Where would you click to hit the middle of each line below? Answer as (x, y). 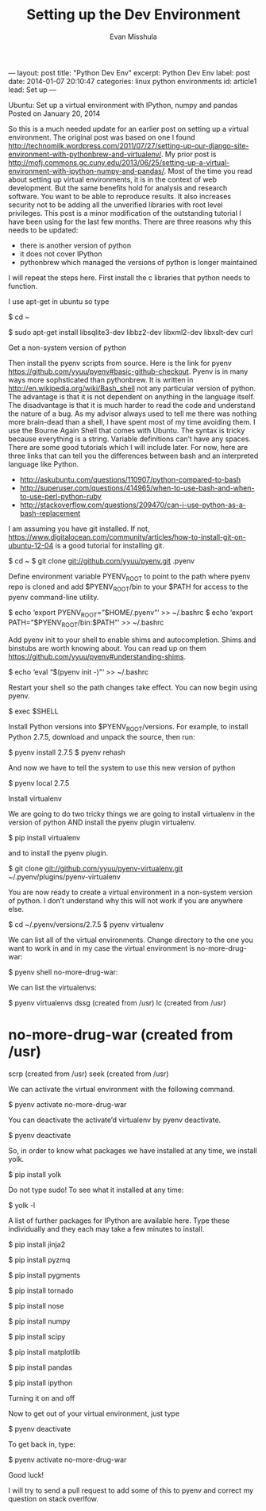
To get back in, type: (42, 1444)
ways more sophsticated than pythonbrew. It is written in (101, 379)
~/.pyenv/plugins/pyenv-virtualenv (64, 877)
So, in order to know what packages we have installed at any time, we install (133, 1150)
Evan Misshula (133, 37)
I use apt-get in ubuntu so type (59, 301)
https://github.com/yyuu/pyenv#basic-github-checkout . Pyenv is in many (128, 371)
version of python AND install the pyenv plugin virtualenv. (102, 822)
